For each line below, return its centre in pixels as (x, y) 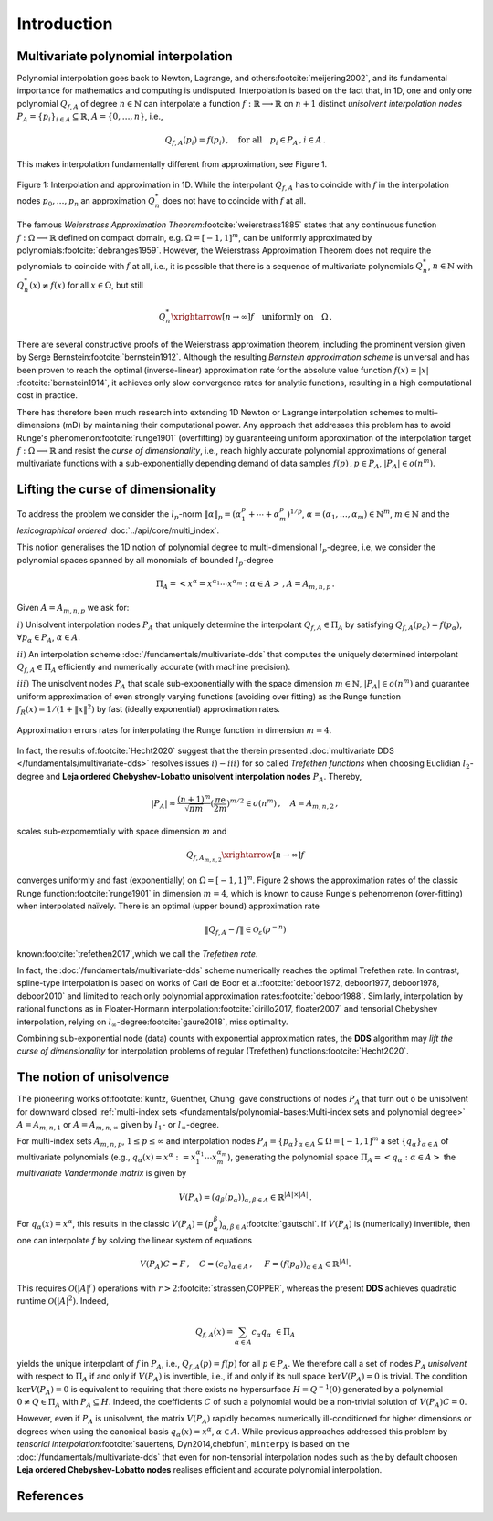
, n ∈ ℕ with (451, 266)
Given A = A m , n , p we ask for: (73, 609)
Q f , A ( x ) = (214, 1333)
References (50, 1496)
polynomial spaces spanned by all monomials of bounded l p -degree (145, 561)
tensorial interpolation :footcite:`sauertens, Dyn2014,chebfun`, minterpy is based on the (184, 1444)
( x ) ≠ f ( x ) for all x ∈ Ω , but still (86, 285)
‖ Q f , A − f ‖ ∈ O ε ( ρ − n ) (245, 930)
